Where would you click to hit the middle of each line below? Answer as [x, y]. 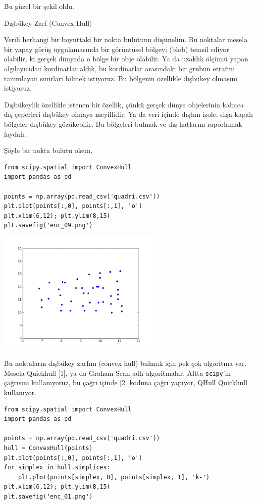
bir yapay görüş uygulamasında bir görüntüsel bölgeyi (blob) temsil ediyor [117, 49]
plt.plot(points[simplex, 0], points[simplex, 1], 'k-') [114, 477]
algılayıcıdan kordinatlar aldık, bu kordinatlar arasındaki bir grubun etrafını [120, 68]
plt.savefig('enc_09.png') [48, 226]
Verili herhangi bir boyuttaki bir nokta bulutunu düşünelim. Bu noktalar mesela [126, 39]
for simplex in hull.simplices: [57, 468]
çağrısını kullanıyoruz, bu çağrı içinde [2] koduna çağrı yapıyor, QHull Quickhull [126, 382]
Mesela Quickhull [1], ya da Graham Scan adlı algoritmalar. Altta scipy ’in [118, 373]
